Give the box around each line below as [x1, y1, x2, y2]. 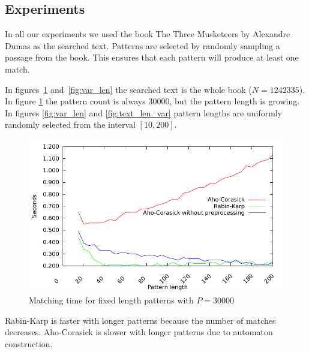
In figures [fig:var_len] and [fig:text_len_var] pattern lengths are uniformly [5, 106, 283, 119]
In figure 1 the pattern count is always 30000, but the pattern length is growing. [5, 95, 300, 107]
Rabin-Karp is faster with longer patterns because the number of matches [5, 314, 276, 326]
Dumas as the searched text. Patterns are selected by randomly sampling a [5, 39, 280, 52]
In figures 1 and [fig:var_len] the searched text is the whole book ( [5, 83, 252, 95]
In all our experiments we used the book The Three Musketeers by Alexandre [5, 28, 290, 40]
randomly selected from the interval [5, 118, 136, 131]
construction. [5, 337, 53, 350]
